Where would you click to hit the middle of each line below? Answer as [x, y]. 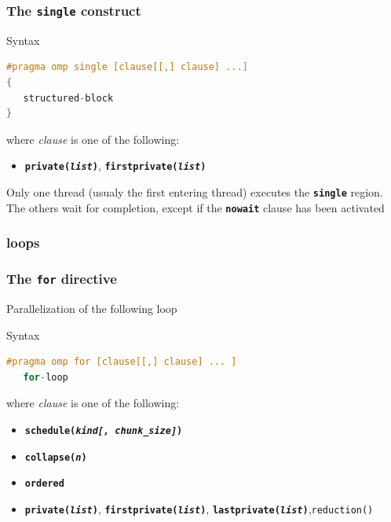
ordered [44, 484]
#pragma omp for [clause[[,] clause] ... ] [122, 362]
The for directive [62, 279]
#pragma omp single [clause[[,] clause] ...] [127, 67]
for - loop [46, 377]
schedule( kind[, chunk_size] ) [104, 430]
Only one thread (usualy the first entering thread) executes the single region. [195, 192]
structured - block [68, 98]
